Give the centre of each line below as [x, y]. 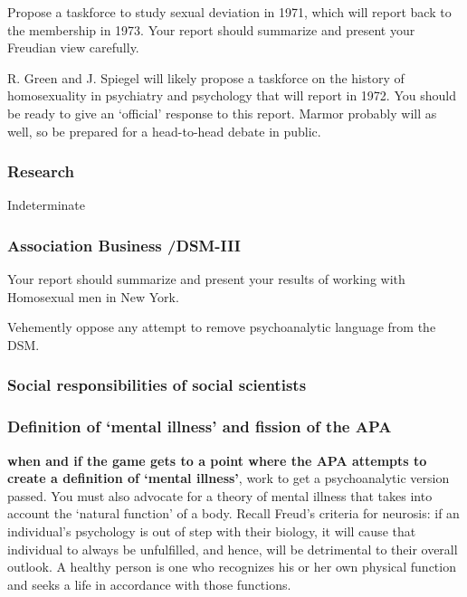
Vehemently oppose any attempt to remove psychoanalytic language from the [222, 327]
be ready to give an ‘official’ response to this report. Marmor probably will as [222, 113]
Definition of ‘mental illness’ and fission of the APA [200, 426]
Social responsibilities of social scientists [157, 385]
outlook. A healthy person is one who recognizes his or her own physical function [232, 567]
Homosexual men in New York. [93, 296]
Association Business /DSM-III [124, 245]
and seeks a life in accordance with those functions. [149, 584]
